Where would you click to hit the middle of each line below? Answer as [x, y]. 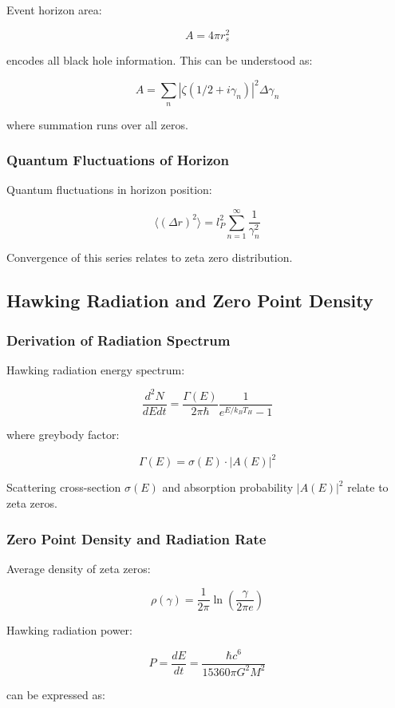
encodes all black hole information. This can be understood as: [160, 60]
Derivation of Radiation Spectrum [118, 340]
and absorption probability [228, 487]
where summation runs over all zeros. [97, 124]
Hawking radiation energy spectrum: [96, 369]
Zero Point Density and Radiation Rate [136, 538]
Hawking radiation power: [69, 629]
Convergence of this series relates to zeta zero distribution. [150, 257]
